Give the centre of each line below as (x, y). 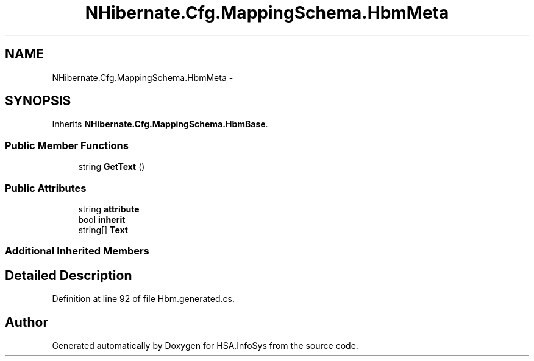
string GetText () (112, 167)
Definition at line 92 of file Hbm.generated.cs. (143, 299)
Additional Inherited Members (77, 251)
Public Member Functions (67, 145)
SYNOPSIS (38, 101)
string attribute (109, 209)
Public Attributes (46, 188)
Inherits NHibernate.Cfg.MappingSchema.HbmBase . (160, 124)
